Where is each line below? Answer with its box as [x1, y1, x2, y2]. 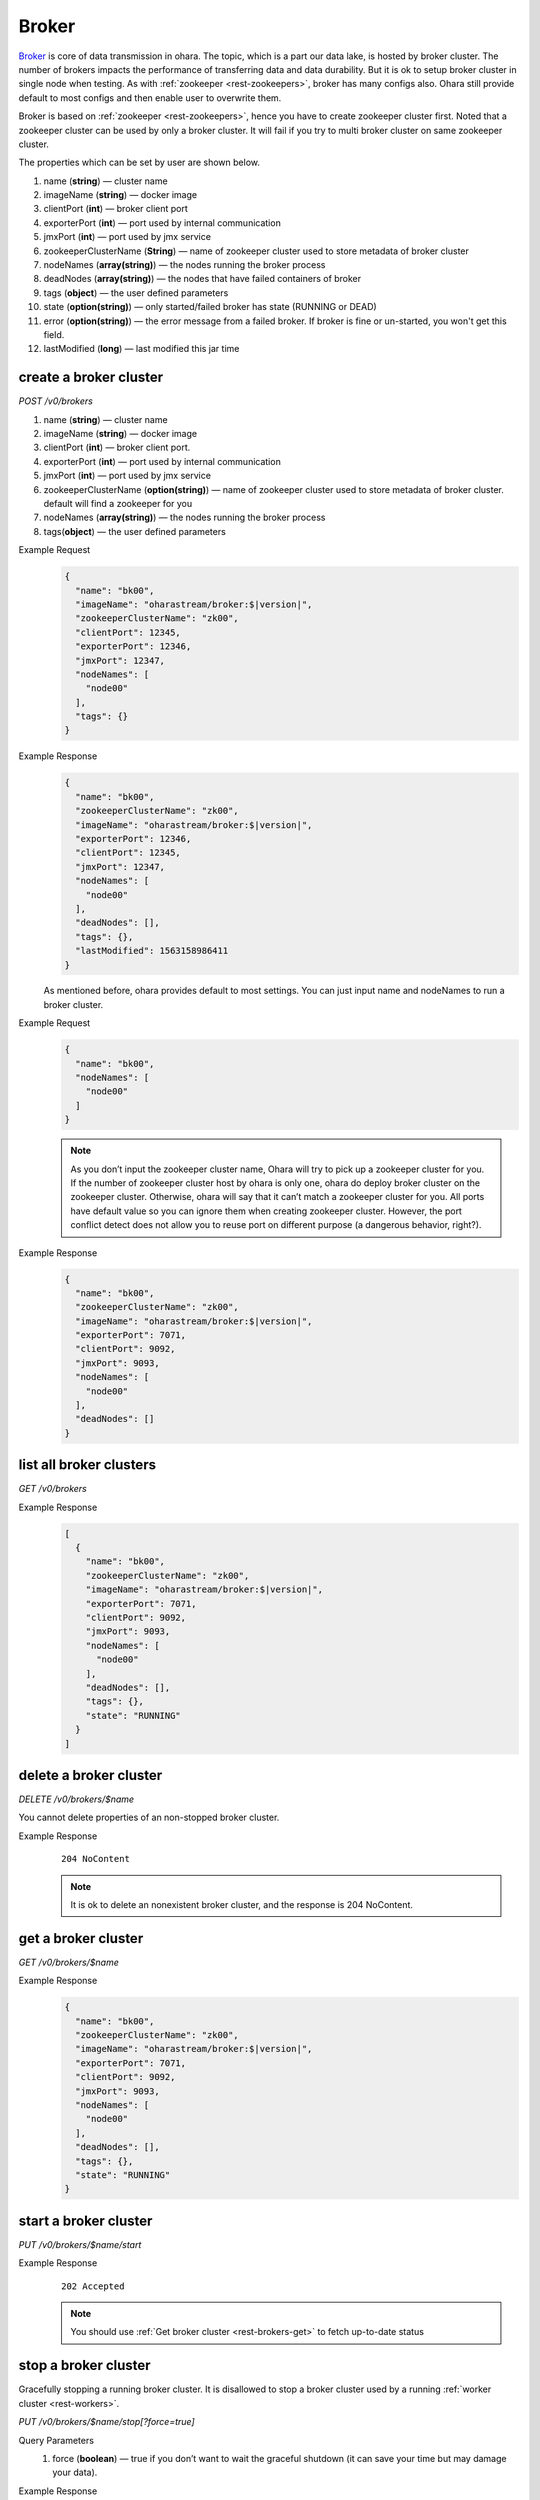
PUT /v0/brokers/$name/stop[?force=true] [18, 2416, 195, 2428]
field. [43, 328, 65, 340]
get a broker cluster [18, 1930, 144, 1947]
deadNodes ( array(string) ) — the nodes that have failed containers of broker [43, 273, 362, 285]
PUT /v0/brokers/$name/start [18, 2238, 142, 2250]
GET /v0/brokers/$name [18, 1956, 119, 1968]
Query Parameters [18, 2434, 95, 2446]
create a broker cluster [18, 369, 164, 386]
